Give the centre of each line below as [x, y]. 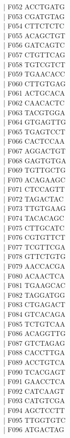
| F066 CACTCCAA [34, 141]
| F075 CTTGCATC [34, 227]
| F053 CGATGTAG [34, 16]
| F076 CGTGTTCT [34, 237]
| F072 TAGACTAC [34, 198]
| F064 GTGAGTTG [35, 122]
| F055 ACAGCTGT [34, 35]
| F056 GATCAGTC [34, 45]
